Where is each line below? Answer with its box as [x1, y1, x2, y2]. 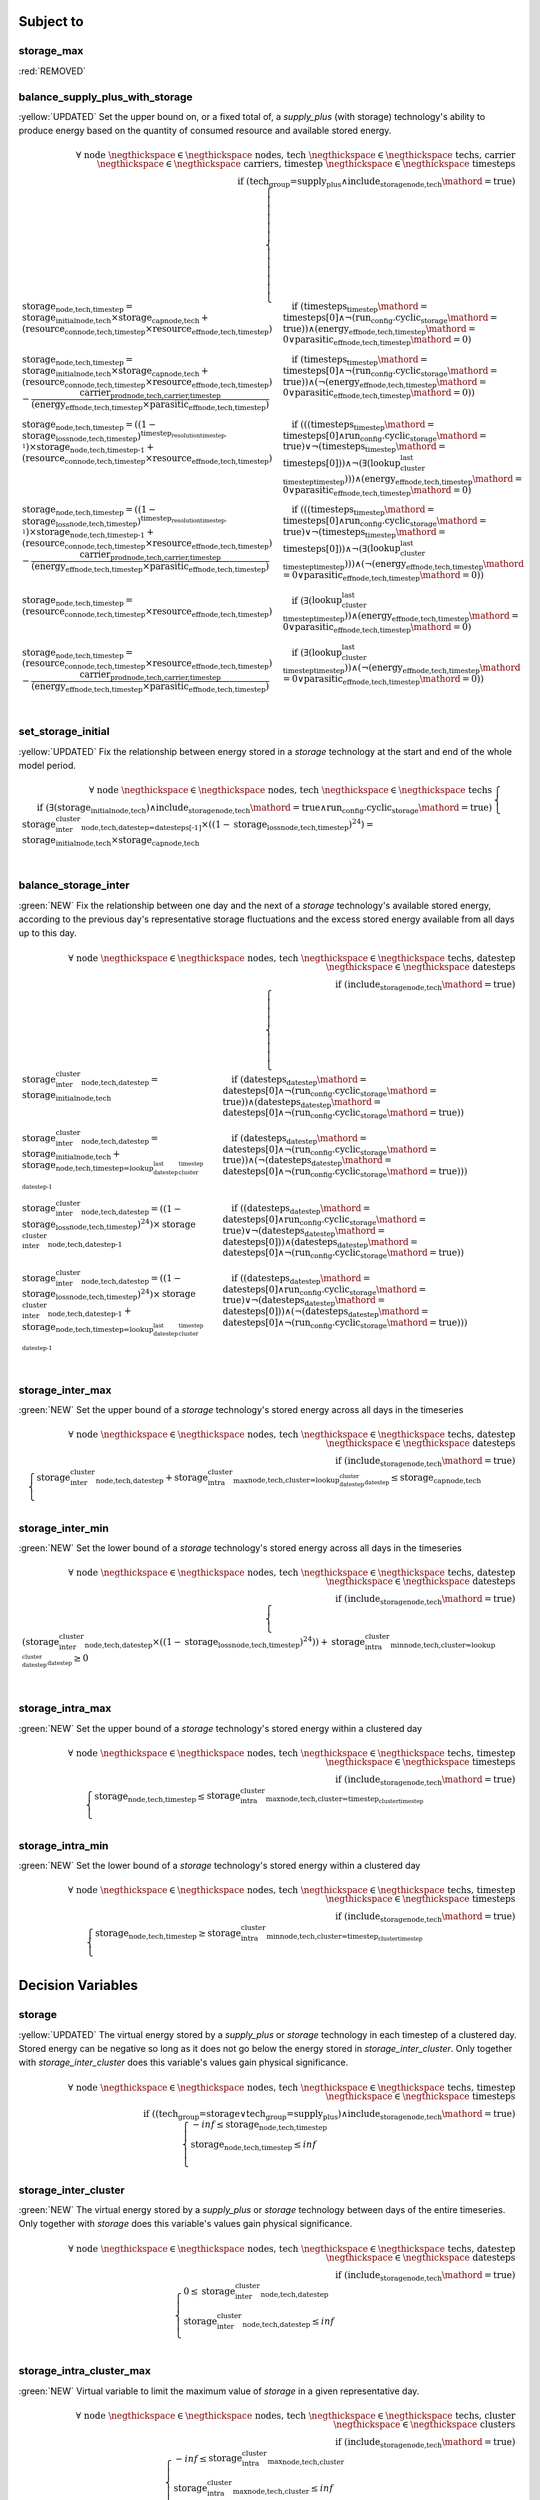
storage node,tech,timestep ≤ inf [190, 2139, 317, 2152]
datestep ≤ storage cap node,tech [364, 1471, 482, 1487]
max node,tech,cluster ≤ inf [232, 2483, 334, 2496]
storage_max [18, 44, 84, 58]
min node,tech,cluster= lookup [390, 1640, 496, 1650]
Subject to [18, 13, 84, 30]
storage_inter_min [18, 1521, 109, 1535]
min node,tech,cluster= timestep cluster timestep [266, 1931, 424, 1943]
